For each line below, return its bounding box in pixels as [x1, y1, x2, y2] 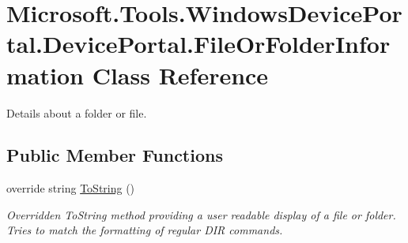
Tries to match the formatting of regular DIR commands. [6, 222, 283, 238]
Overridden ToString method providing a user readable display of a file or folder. [6, 206, 396, 222]
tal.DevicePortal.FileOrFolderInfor [6, 28, 391, 60]
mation [6, 58, 84, 91]
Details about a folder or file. [6, 104, 147, 121]
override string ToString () [6, 180, 135, 196]
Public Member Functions [6, 143, 223, 167]
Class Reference [92, 58, 269, 91]
